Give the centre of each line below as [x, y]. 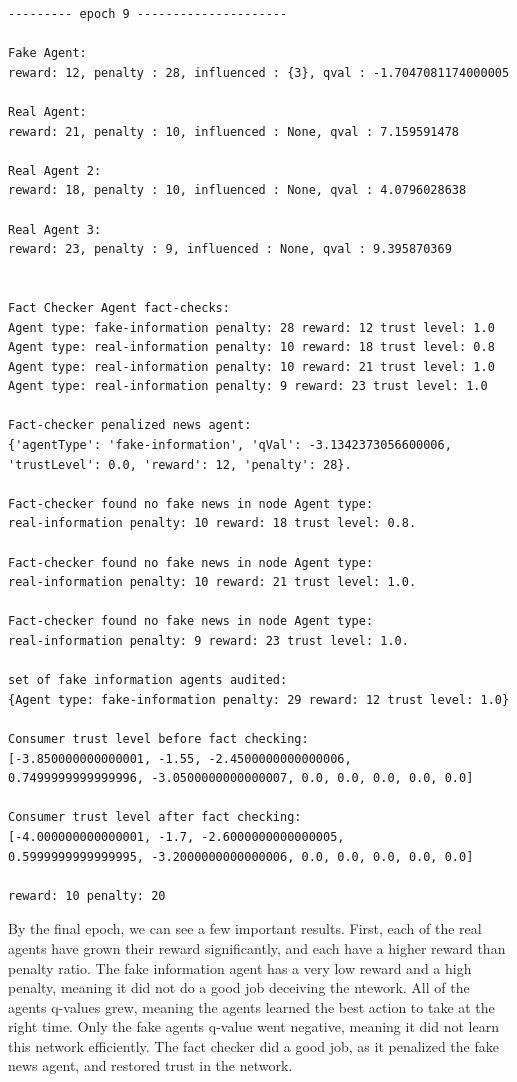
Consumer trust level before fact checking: [158, 738]
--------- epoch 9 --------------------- [148, 14]
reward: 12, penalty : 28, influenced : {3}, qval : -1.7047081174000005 [259, 72]
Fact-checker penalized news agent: [130, 425]
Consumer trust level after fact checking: [155, 817]
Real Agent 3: [55, 229]
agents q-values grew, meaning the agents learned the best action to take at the [251, 1006]
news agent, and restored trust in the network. [150, 1065]
